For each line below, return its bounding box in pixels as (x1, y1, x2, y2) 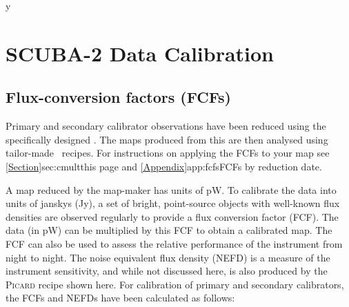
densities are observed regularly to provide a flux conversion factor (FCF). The (6, 209, 339, 224)
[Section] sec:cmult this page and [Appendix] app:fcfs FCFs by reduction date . (6, 159, 322, 173)
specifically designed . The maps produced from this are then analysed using (6, 132, 328, 146)
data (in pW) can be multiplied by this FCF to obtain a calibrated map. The (6, 223, 332, 237)
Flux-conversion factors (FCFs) (6, 86, 231, 108)
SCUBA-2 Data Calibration (6, 39, 275, 67)
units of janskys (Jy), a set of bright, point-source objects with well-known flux (6, 196, 340, 210)
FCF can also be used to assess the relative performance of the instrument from (6, 236, 343, 250)
